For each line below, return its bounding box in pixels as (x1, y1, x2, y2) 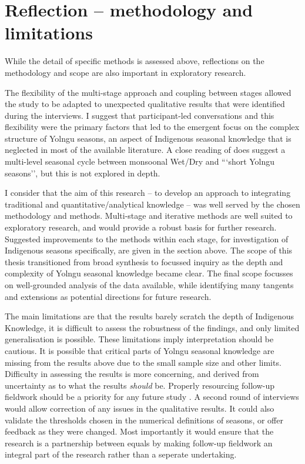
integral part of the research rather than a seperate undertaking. (5, 448, 237, 460)
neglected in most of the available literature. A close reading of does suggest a (5, 143, 286, 156)
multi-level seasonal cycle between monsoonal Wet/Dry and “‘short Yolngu (5, 155, 275, 168)
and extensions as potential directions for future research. (5, 290, 212, 302)
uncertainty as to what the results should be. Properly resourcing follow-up (5, 379, 275, 391)
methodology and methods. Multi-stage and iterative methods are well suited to (5, 209, 293, 222)
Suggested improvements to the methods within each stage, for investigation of (5, 232, 289, 245)
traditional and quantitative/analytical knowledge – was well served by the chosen (5, 198, 300, 210)
